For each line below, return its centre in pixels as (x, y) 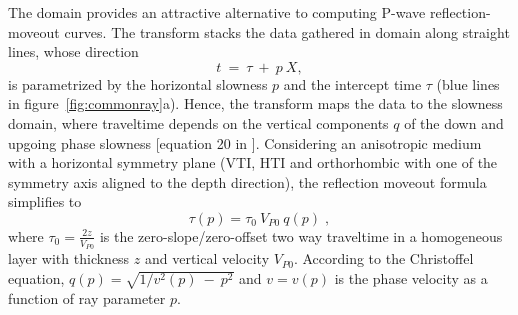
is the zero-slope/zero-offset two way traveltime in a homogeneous (301, 235)
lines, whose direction (73, 51)
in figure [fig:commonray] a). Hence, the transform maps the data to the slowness (255, 103)
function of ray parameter (87, 297)
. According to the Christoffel (383, 258)
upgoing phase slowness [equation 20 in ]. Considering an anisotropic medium (245, 142)
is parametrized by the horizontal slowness (138, 83)
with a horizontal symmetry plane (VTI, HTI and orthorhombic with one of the (253, 162)
